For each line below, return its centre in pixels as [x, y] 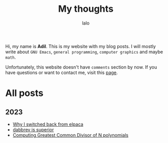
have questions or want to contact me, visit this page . [62, 73]
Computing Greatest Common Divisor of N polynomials [70, 135]
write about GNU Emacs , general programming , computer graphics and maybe [84, 52]
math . [11, 57]
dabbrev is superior [33, 129]
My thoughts [86, 9]
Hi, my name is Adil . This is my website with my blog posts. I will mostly [81, 46]
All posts [24, 93]
